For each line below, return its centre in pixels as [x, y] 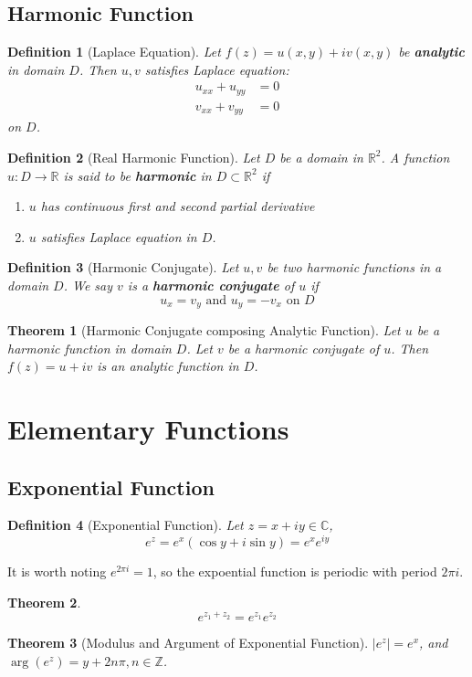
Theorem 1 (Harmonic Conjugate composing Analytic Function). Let [204, 329]
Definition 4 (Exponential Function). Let [126, 525]
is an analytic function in [168, 366]
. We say [88, 285]
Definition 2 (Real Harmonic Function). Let [134, 157]
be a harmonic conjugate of [304, 348]
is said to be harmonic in [137, 175]
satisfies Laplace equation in [119, 236]
